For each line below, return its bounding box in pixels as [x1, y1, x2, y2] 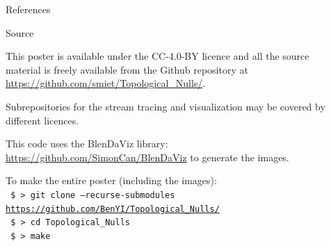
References [6, 2, 51, 16]
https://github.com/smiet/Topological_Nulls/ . [6, 76, 206, 90]
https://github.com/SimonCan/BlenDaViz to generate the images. [6, 149, 289, 164]
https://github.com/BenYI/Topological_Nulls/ [6, 204, 220, 214]
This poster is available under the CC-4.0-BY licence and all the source [6, 49, 309, 63]
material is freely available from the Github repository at [6, 62, 248, 76]
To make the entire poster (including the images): [6, 173, 217, 188]
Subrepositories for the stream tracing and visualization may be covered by [6, 99, 325, 113]
